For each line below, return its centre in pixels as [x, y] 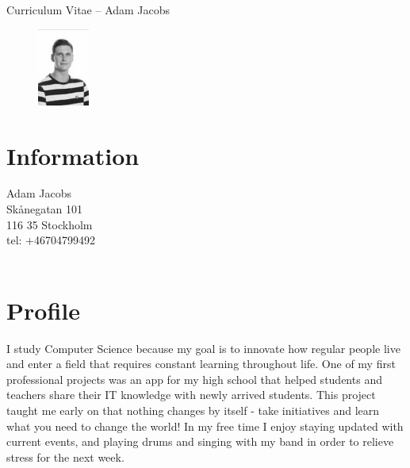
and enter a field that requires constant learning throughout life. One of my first [201, 364]
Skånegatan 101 [45, 209]
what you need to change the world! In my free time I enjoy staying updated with [205, 426]
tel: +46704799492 [51, 240]
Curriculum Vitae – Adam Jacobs [88, 10]
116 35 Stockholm [50, 224]
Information [73, 155]
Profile [43, 310]
